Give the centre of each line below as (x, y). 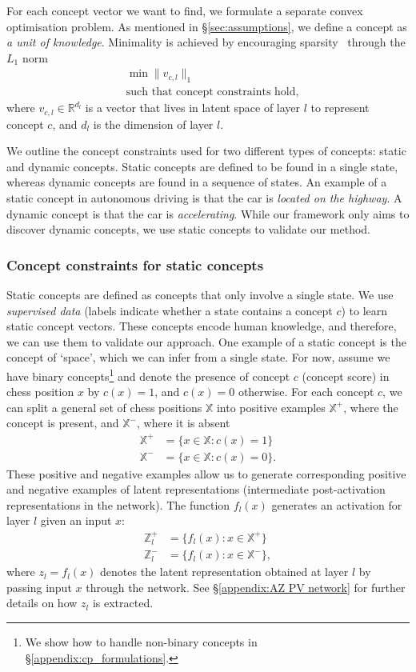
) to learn (364, 310)
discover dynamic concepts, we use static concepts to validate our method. (189, 229)
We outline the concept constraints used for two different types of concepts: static (206, 151)
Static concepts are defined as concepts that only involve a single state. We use (200, 295)
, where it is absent (184, 423)
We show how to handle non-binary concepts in (141, 642)
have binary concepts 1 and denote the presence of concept (148, 375)
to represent (340, 108)
